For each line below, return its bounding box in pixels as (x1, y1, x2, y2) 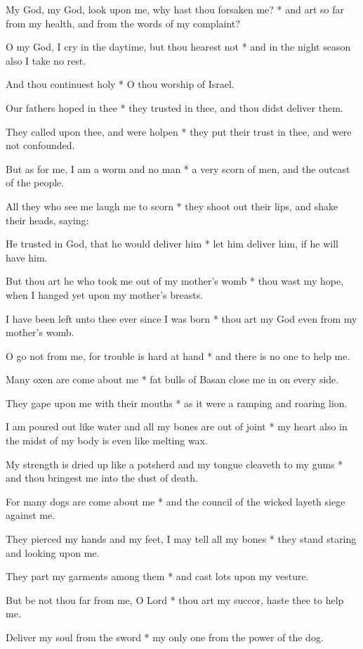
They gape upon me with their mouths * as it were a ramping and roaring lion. (6, 395, 348, 410)
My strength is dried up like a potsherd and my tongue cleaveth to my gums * (6, 456, 343, 471)
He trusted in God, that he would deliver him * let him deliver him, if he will (6, 236, 338, 251)
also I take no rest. (6, 53, 86, 68)
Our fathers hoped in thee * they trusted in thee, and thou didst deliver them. (6, 100, 343, 115)
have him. (6, 250, 48, 264)
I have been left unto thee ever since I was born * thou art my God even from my (6, 311, 357, 326)
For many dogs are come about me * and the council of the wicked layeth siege (6, 494, 345, 508)
